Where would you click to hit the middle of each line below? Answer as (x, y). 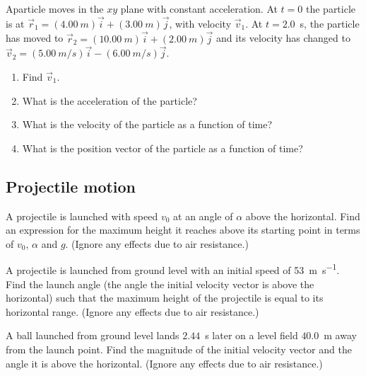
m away (340, 335)
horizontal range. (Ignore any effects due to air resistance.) (132, 311)
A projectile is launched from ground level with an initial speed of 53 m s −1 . (173, 269)
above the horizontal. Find (303, 216)
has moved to (35, 38)
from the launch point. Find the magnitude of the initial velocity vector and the (179, 349)
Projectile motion (71, 186)
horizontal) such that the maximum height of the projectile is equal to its (165, 298)
